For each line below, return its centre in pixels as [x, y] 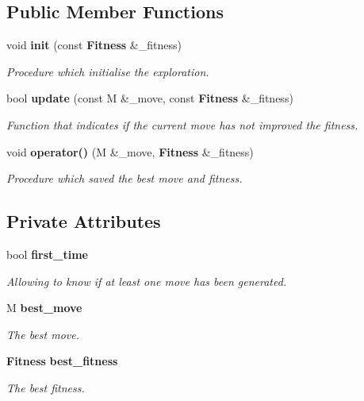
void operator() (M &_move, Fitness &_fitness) [130, 151]
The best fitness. [46, 387]
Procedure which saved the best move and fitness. [125, 178]
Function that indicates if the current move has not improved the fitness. [182, 124]
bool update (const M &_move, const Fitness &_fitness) [150, 98]
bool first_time [48, 254]
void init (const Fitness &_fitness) [94, 45]
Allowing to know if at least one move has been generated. [147, 281]
